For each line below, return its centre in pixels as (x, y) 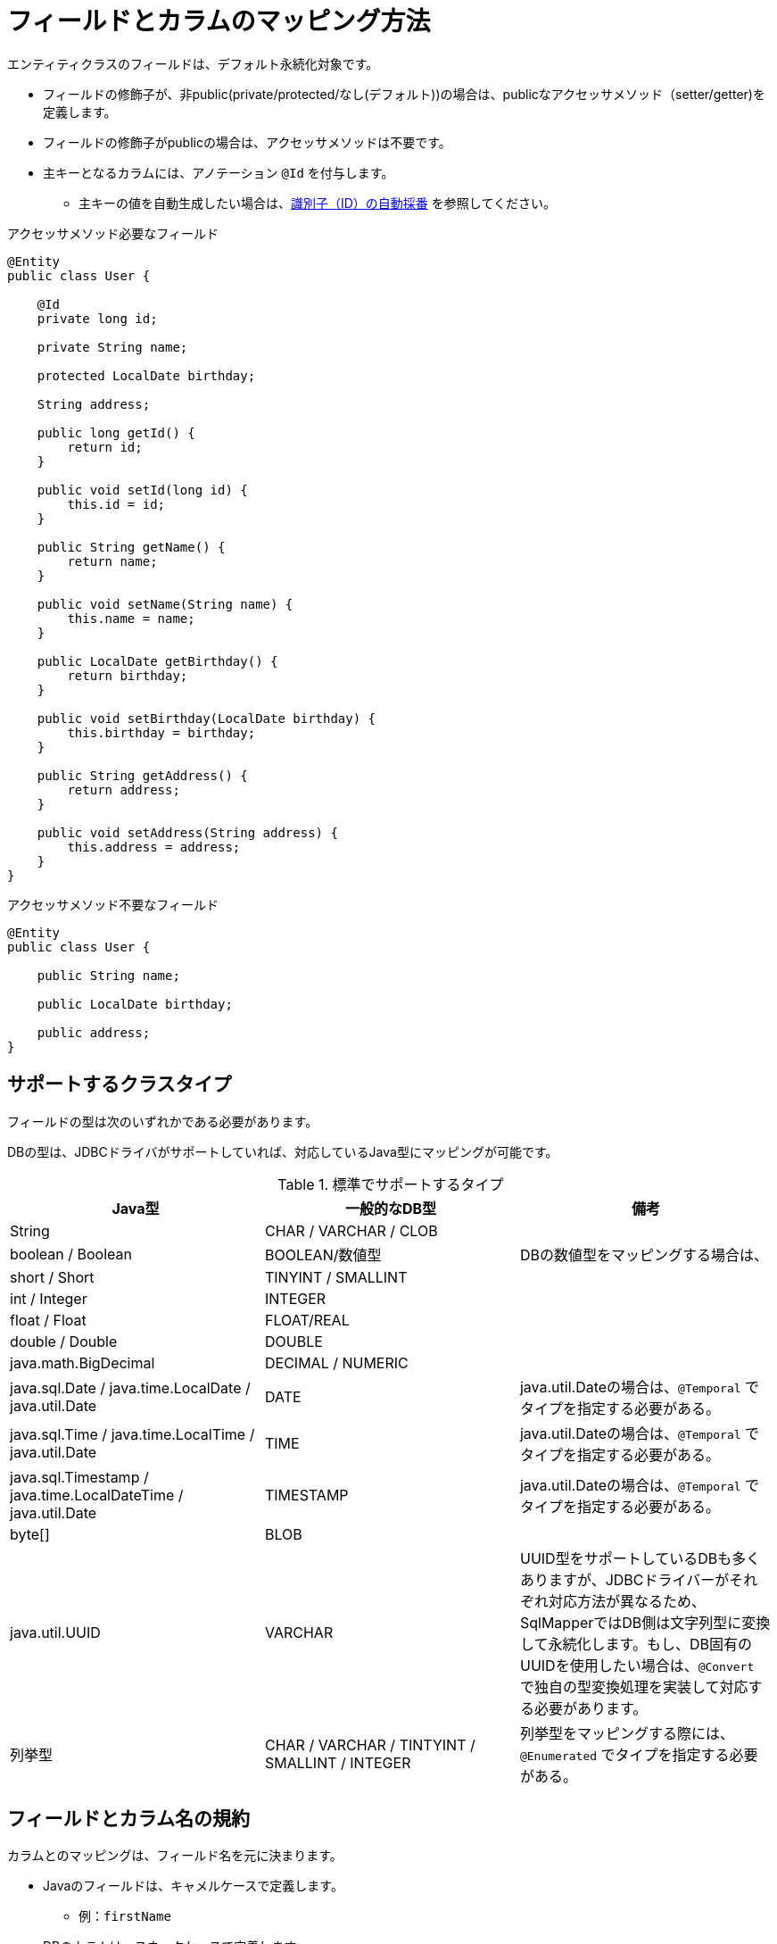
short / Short (52, 1277)
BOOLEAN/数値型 (323, 1254)
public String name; (108, 975)
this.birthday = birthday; (161, 732)
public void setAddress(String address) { (187, 832)
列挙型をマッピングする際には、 (627, 1733)
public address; (94, 1032)
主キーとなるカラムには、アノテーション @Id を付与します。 (219, 172)
